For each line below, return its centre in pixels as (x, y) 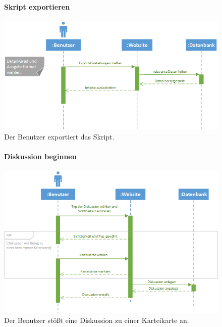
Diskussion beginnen (40, 156)
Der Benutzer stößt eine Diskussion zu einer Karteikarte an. (97, 320)
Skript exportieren (37, 6)
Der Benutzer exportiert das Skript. (59, 136)
